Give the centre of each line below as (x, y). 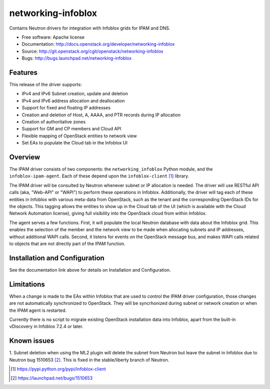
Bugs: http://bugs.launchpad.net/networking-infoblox (77, 58)
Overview (25, 157)
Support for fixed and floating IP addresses (66, 108)
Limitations (27, 284)
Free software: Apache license (53, 37)
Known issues (32, 341)
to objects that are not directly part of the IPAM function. (67, 244)
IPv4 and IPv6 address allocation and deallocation (73, 101)
